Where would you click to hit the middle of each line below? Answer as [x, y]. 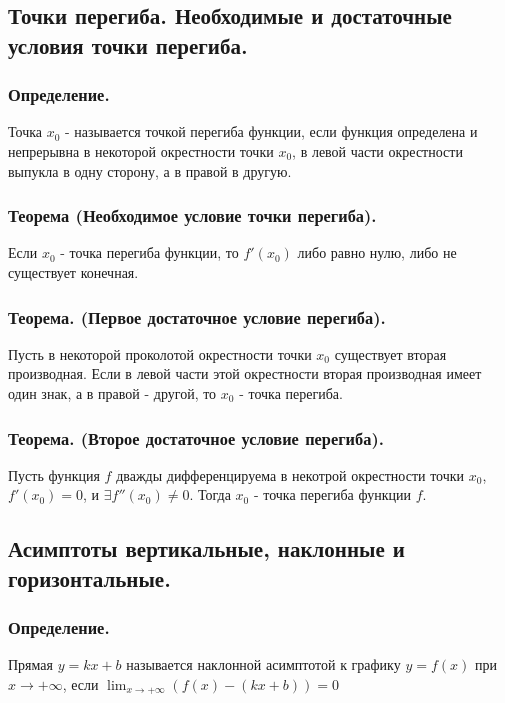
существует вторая [390, 353]
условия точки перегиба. [128, 44]
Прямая [30, 664]
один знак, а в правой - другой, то [112, 392]
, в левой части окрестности [377, 150]
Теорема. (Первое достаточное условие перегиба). [197, 316]
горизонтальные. [89, 577]
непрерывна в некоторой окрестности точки [141, 150]
